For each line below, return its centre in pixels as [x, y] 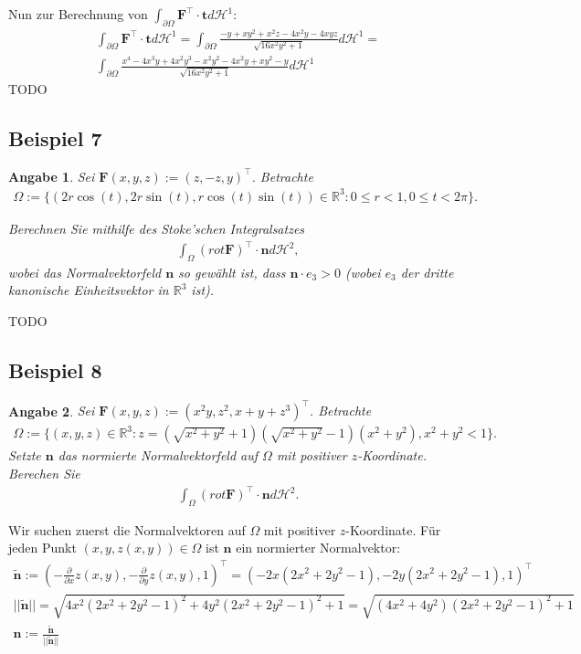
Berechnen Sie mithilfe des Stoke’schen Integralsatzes [157, 228]
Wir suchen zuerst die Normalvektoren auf [127, 529]
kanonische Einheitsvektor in [89, 290]
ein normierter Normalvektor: [318, 548]
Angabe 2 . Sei [52, 411]
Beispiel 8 [55, 370]
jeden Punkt [42, 548]
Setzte [25, 455]
